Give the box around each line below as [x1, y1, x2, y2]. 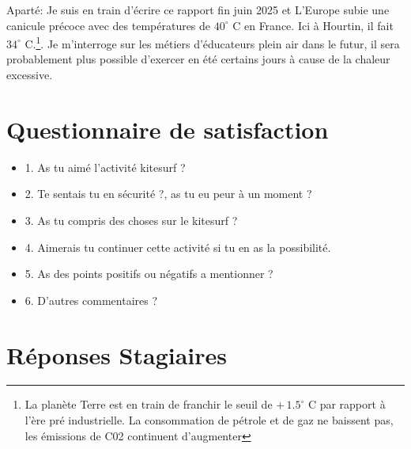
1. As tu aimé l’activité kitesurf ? [25, 158, 186, 175]
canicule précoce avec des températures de [6, 17, 211, 33]
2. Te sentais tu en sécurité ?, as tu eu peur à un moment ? [25, 185, 312, 202]
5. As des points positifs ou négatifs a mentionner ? [25, 265, 273, 282]
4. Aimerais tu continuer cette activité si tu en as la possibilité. [25, 238, 331, 255]
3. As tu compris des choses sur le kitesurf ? [25, 211, 238, 228]
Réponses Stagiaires [6, 338, 228, 371]
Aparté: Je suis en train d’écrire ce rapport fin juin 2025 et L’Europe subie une [6, 2, 390, 17]
